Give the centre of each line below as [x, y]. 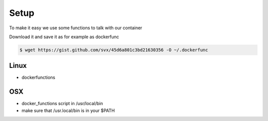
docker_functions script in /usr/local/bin [62, 104]
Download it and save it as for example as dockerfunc [64, 37]
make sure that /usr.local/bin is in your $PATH [68, 110]
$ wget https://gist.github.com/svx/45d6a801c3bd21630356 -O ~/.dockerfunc [114, 50]
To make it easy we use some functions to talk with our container [76, 28]
